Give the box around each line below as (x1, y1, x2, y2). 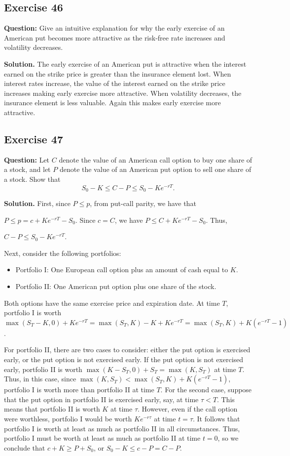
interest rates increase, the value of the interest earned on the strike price (4, 78, 225, 88)
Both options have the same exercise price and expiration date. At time (4, 297, 220, 308)
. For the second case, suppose (160, 384, 252, 395)
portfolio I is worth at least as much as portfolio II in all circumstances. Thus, (4, 423, 240, 433)
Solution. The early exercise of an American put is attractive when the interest (4, 58, 247, 69)
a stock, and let (4, 164, 51, 174)
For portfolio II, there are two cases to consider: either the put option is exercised (4, 344, 251, 355)
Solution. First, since (4, 198, 71, 208)
